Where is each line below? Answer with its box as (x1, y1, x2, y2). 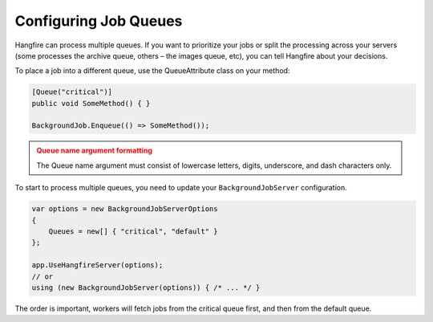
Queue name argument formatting (36, 145, 152, 156)
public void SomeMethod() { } (31, 99, 151, 108)
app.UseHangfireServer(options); (31, 261, 164, 270)
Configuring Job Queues (14, 12, 183, 30)
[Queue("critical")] (31, 88, 112, 96)
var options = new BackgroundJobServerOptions (31, 205, 218, 214)
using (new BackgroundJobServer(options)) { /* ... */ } (31, 283, 261, 292)
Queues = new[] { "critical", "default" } (48, 227, 218, 236)
